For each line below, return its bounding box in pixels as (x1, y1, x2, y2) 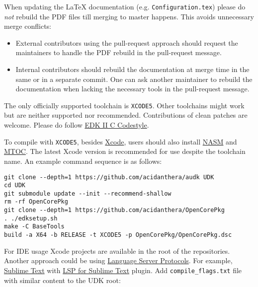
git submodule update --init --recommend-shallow (4, 190, 172, 197)
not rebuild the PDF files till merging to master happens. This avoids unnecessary (4, 11, 254, 21)
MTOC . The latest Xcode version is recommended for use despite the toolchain (4, 146, 246, 156)
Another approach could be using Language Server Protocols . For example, (4, 255, 233, 266)
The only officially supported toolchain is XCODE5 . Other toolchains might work (4, 100, 245, 110)
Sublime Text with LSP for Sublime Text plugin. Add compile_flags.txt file (4, 265, 242, 275)
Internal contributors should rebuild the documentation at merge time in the (15, 64, 250, 74)
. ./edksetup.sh (4, 215, 58, 222)
